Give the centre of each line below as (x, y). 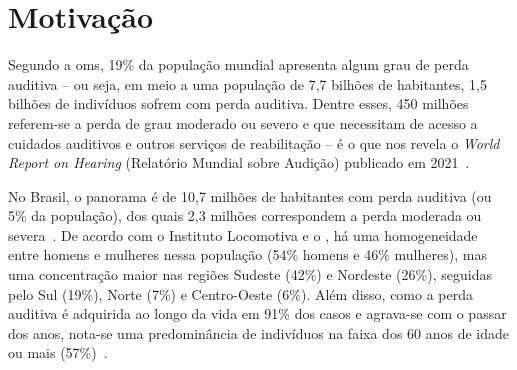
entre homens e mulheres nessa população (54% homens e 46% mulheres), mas (247, 254)
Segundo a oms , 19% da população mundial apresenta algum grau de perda (238, 64)
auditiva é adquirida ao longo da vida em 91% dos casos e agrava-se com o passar (257, 313)
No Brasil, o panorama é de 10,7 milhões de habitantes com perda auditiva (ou (250, 195)
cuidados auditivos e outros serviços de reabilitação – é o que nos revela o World (254, 142)
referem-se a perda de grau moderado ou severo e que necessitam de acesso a (243, 122)
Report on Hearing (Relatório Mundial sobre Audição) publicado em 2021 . (239, 162)
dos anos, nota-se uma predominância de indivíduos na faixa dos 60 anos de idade (259, 332)
